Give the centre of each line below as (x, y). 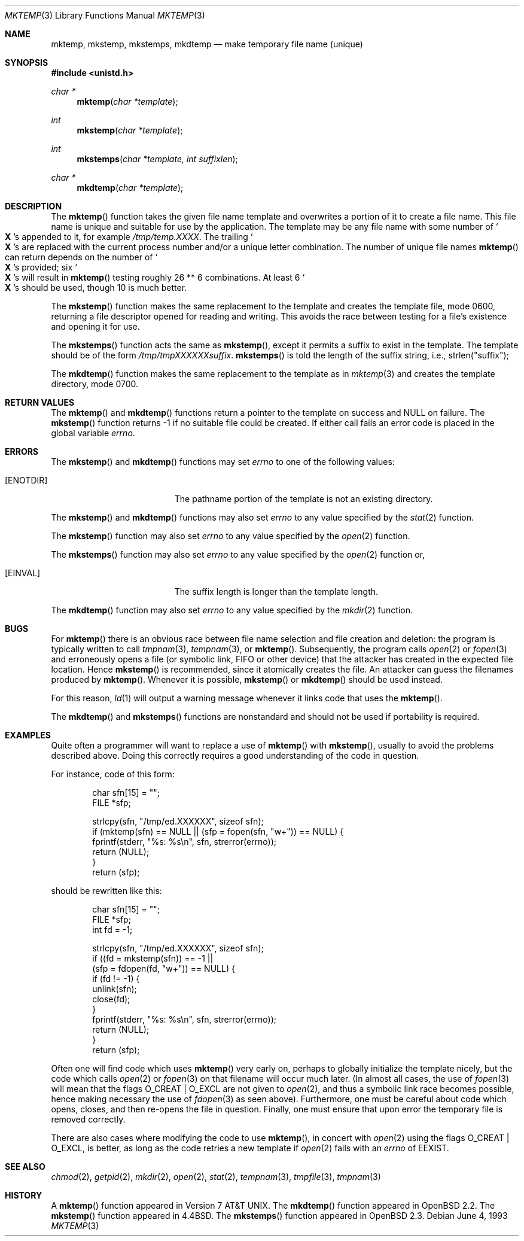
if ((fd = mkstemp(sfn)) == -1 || (153, 958)
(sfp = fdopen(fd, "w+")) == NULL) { (164, 968)
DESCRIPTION (33, 206)
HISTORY (24, 1195)
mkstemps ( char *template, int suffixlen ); (157, 159)
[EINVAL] (23, 573)
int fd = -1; (112, 930)
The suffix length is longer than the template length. (276, 591)
